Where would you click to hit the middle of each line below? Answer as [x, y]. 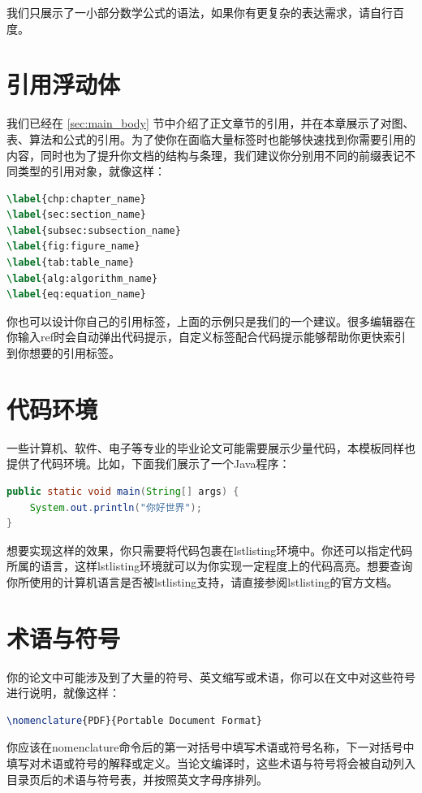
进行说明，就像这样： [63, 693]
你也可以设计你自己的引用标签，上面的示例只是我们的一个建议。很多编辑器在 [211, 321]
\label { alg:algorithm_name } [82, 278]
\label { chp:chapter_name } [76, 199]
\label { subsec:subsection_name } [94, 230]
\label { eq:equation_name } [76, 295]
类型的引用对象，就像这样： [91, 171]
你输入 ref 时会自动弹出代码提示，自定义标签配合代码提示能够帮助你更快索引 [206, 337]
